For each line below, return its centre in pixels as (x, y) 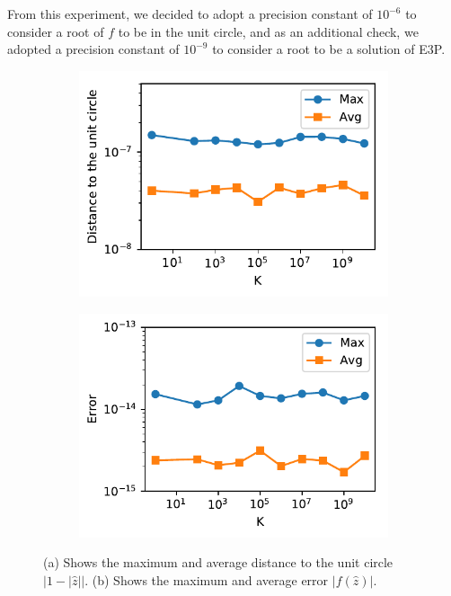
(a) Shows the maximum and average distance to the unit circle (218, 562)
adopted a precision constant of (93, 49)
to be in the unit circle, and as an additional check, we (268, 31)
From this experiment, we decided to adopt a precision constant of (190, 13)
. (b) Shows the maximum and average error (207, 579)
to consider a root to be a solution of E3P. (329, 49)
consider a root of (56, 31)
